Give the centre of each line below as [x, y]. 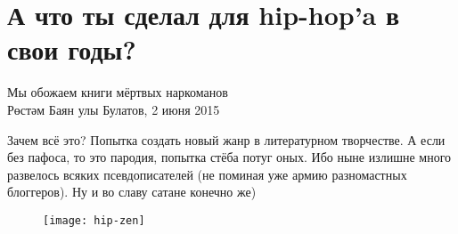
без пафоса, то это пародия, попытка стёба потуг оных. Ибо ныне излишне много [229, 157]
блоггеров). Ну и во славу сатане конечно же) [132, 192]
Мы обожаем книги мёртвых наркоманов [118, 92]
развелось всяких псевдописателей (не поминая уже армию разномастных [207, 174]
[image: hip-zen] [94, 220]
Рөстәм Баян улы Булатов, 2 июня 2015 [114, 109]
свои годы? [72, 49]
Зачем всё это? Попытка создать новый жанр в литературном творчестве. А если [226, 139]
